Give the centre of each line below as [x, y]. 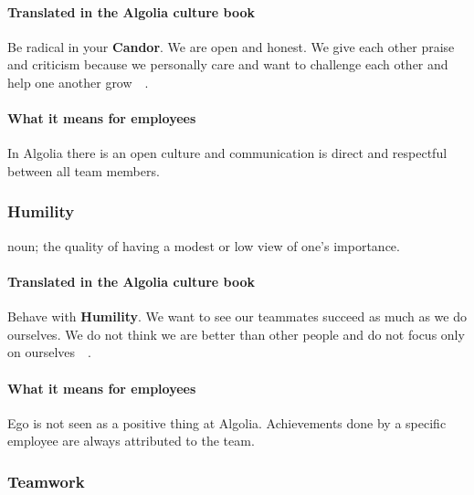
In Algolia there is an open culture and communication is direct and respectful [227, 153]
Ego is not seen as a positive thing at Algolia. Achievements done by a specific [227, 422]
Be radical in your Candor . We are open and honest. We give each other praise [231, 46]
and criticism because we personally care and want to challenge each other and [228, 64]
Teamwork [46, 481]
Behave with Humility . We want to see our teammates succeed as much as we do [237, 316]
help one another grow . [78, 82]
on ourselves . [49, 352]
